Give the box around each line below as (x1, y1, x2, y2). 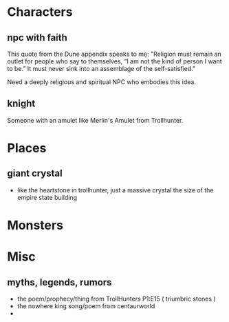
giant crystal (7, 168, 63, 179)
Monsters (7, 218, 64, 233)
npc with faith (7, 32, 67, 43)
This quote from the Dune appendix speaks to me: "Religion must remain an (7, 50, 221, 58)
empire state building (17, 193, 78, 201)
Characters (7, 4, 73, 20)
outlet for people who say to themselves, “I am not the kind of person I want (7, 57, 222, 66)
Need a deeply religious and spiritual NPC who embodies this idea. (7, 78, 197, 86)
